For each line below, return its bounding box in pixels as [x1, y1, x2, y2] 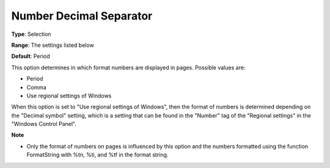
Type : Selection [11, 30, 51, 38]
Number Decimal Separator [11, 9, 153, 23]
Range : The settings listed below [11, 41, 94, 49]
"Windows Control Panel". [11, 121, 76, 128]
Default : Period [11, 52, 50, 60]
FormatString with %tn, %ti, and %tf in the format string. [26, 151, 169, 158]
